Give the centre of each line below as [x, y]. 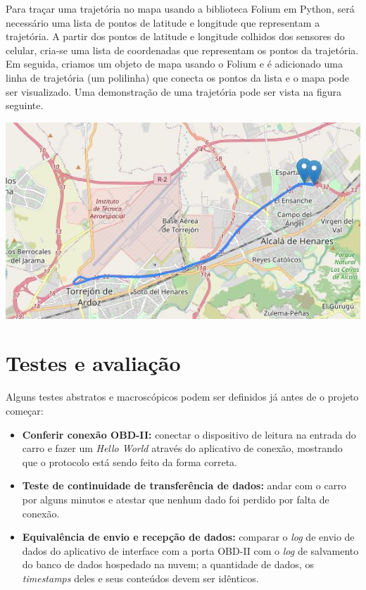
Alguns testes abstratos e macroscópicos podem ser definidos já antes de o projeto [182, 397]
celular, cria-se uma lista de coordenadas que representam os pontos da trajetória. [182, 50]
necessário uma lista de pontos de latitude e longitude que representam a [163, 22]
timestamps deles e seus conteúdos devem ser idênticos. [140, 578]
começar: [25, 410]
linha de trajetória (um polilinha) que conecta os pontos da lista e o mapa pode [177, 77]
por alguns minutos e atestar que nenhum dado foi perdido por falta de [176, 499]
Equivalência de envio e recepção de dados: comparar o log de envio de [188, 537]
